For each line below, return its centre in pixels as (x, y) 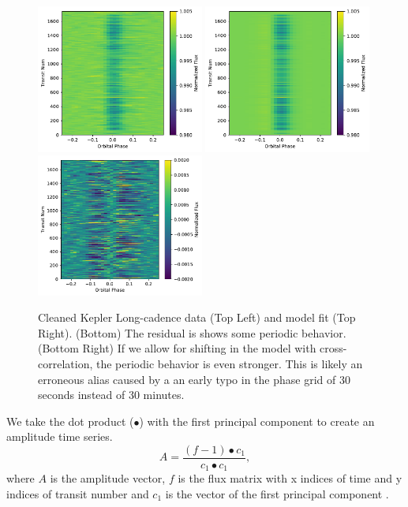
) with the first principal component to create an (257, 421)
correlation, (66, 363)
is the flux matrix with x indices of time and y (290, 478)
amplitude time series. (60, 436)
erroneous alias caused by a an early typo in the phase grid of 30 (194, 379)
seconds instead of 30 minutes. (111, 395)
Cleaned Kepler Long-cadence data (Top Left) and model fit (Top (197, 317)
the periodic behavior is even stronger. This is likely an (229, 363)
